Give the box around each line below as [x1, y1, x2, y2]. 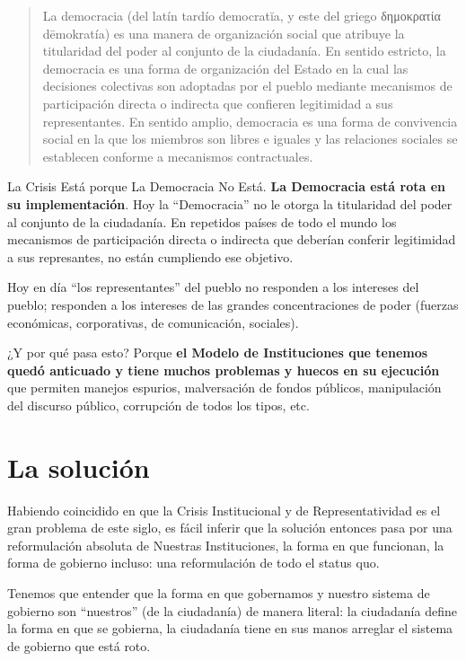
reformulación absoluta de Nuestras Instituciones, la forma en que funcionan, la [7, 535, 444, 554]
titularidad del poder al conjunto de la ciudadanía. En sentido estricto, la [42, 41, 446, 60]
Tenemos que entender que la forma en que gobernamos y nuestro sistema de [7, 583, 430, 602]
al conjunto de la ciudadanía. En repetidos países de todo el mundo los [7, 212, 397, 231]
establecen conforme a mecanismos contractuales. [42, 146, 313, 165]
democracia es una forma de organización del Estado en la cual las [42, 58, 409, 77]
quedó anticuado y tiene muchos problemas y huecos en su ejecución [7, 360, 440, 379]
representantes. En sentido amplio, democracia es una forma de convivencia [42, 111, 458, 130]
